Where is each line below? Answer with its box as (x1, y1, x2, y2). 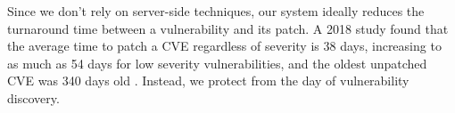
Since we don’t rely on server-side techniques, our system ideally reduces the (7, 2, 425, 20)
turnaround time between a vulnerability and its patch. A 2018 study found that (7, 19, 449, 37)
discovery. (7, 88, 60, 107)
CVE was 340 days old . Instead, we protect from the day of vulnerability (7, 71, 409, 90)
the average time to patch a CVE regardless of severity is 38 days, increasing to (7, 36, 442, 55)
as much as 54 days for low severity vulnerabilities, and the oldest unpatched (7, 53, 427, 72)
